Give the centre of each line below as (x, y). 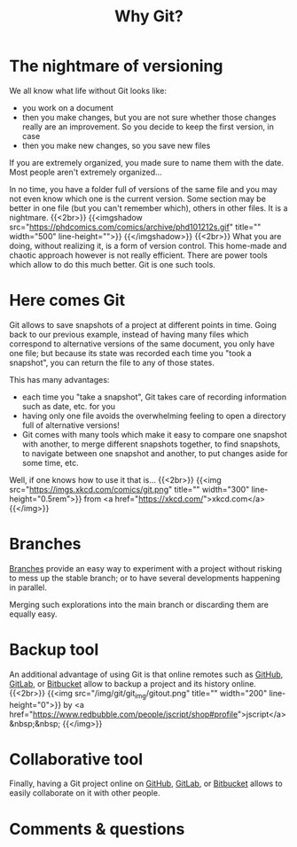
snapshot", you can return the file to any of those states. (112, 362)
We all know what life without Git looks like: (88, 90)
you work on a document (67, 107)
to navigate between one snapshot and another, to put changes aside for (155, 453)
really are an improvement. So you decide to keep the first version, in (148, 127)
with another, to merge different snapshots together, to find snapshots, (151, 444)
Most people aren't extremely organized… (86, 172)
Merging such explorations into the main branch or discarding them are (139, 604)
